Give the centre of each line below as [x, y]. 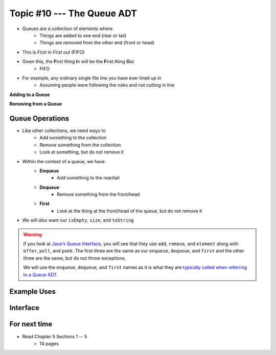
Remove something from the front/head [98, 194]
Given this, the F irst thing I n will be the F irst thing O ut [78, 62]
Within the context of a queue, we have [63, 161]
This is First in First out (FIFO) [53, 52]
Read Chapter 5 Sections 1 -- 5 [55, 336]
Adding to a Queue [30, 94]
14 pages [49, 343]
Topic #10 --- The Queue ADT [73, 13]
